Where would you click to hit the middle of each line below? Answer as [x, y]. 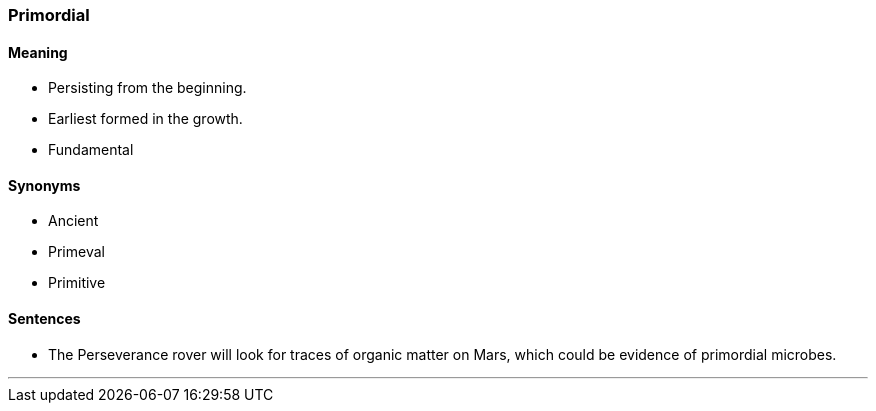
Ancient [73, 221]
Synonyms [44, 185]
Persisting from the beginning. [147, 88]
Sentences [44, 319]
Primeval [76, 252]
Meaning [38, 52]
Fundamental [91, 150]
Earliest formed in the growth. [145, 119]
